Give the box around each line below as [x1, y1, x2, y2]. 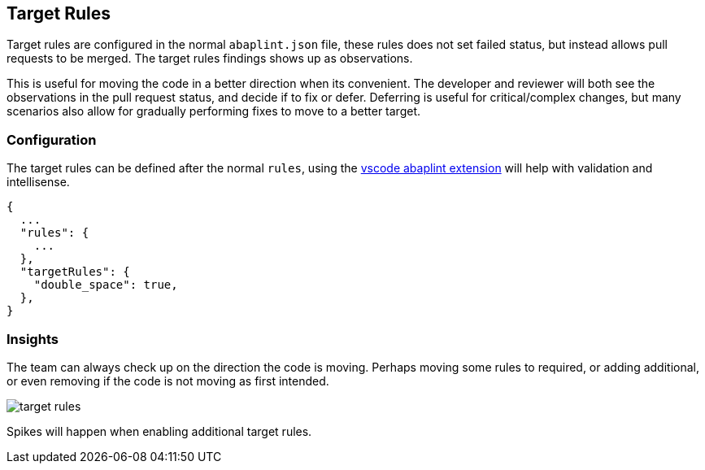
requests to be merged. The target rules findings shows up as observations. [7, 51, 413, 66]
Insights [7, 330, 59, 347]
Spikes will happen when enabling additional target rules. [7, 424, 312, 438]
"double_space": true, [33, 278, 178, 292]
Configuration [7, 131, 97, 148]
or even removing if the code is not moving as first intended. [7, 373, 329, 388]
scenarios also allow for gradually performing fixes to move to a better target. [7, 104, 420, 119]
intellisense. [7, 175, 70, 189]
